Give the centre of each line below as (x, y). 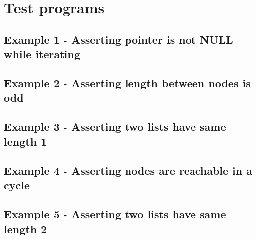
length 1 (26, 141)
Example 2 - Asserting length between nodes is (127, 83)
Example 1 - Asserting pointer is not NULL (119, 39)
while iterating (42, 54)
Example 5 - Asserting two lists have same (115, 214)
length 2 (26, 228)
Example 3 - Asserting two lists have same (115, 127)
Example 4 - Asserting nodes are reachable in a (128, 170)
